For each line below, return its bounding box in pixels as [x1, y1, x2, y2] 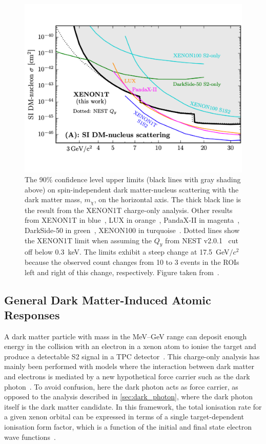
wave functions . [4, 431, 56, 442]
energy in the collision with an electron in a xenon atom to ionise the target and [4, 341, 256, 352]
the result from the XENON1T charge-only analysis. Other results [25, 204, 233, 215]
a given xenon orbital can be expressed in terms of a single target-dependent [4, 411, 244, 422]
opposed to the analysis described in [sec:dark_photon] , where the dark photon [4, 391, 253, 402]
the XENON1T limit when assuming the [25, 235, 152, 245]
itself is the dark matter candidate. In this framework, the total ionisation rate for [4, 401, 262, 412]
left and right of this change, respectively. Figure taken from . [25, 266, 219, 277]
